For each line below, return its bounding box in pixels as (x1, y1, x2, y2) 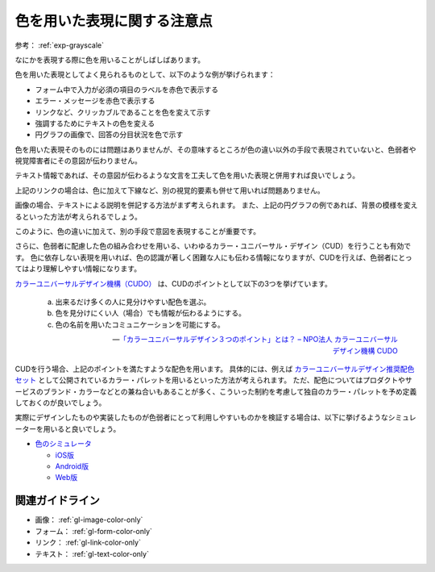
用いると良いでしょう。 (43, 424, 121, 433)
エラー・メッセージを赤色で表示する (35, 96, 155, 106)
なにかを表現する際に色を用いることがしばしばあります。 (14, 55, 205, 65)
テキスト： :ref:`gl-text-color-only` (35, 549, 149, 558)
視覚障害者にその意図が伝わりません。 (14, 156, 143, 165)
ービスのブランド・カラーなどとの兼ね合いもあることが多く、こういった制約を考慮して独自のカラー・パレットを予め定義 (14, 386, 417, 396)
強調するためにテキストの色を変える (35, 118, 155, 128)
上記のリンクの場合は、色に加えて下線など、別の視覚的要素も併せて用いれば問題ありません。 (14, 186, 325, 195)
